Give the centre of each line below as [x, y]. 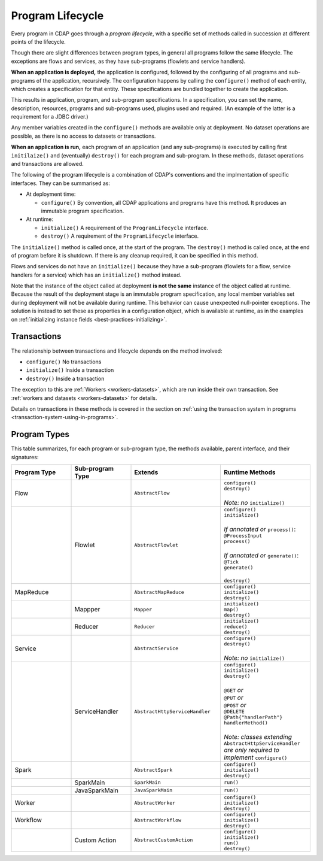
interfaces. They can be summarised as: [61, 183]
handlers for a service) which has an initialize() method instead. [96, 275]
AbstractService [156, 649]
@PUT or [234, 698]
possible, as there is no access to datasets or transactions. [83, 136]
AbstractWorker [155, 803]
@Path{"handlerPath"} [253, 717]
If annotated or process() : [260, 529]
